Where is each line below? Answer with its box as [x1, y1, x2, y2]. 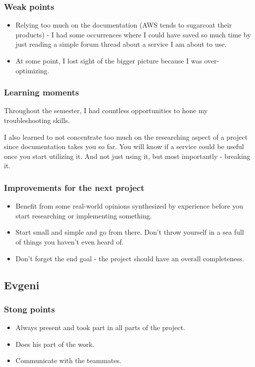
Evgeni [4, 277, 39, 292]
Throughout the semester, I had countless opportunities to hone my [4, 105, 208, 116]
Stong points [4, 303, 55, 315]
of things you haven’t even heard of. [15, 236, 124, 246]
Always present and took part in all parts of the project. [15, 322, 185, 333]
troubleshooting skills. [4, 115, 70, 125]
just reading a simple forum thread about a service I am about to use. [15, 39, 227, 49]
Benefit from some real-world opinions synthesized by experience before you [15, 201, 243, 211]
